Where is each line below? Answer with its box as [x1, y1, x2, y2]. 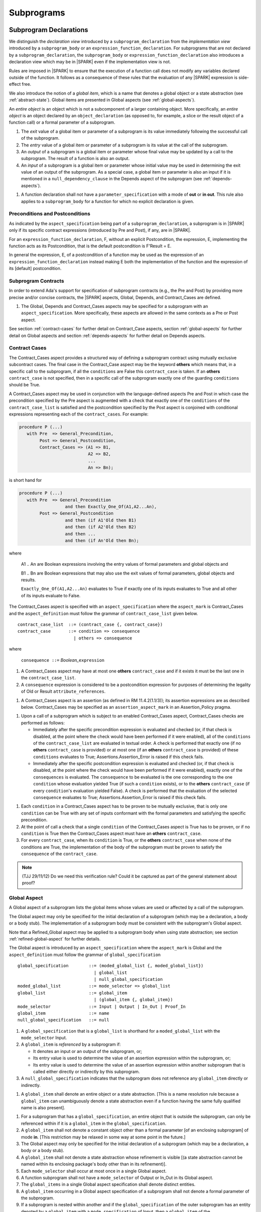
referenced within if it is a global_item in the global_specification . [21, 1120, 167, 1126]
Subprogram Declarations [9, 26, 88, 34]
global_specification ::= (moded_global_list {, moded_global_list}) [17, 963, 204, 969]
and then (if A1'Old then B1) [65, 517, 137, 523]
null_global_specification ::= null [17, 1017, 110, 1023]
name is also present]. [21, 1105, 65, 1110]
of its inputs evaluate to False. [21, 592, 81, 598]
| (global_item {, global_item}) [93, 997, 174, 1003]
